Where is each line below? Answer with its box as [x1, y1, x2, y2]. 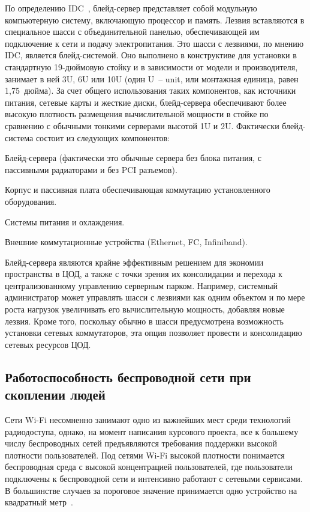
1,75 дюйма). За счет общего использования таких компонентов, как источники [5, 84, 296, 97]
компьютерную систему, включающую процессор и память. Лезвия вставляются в [5, 13, 305, 26]
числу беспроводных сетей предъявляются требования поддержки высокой [5, 437, 277, 450]
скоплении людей [5, 385, 106, 404]
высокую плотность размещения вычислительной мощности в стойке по [5, 108, 269, 120]
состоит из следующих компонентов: [35, 131, 170, 144]
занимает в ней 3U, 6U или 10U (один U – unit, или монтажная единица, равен [5, 72, 299, 85]
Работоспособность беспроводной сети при [5, 367, 251, 386]
